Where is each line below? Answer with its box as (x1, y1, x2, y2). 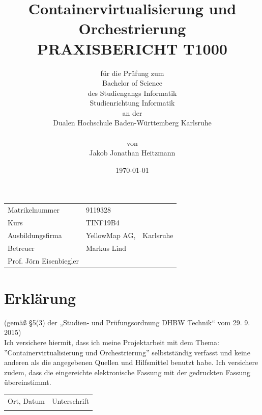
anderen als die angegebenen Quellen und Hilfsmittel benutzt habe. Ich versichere (4, 357, 258, 368)
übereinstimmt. (4, 377, 51, 387)
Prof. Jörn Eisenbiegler (8, 255, 79, 266)
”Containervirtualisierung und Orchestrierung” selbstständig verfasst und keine (4, 347, 250, 357)
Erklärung (4, 287, 76, 308)
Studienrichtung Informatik (90, 97, 175, 108)
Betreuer (8, 242, 35, 253)
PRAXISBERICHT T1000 (37, 38, 227, 59)
